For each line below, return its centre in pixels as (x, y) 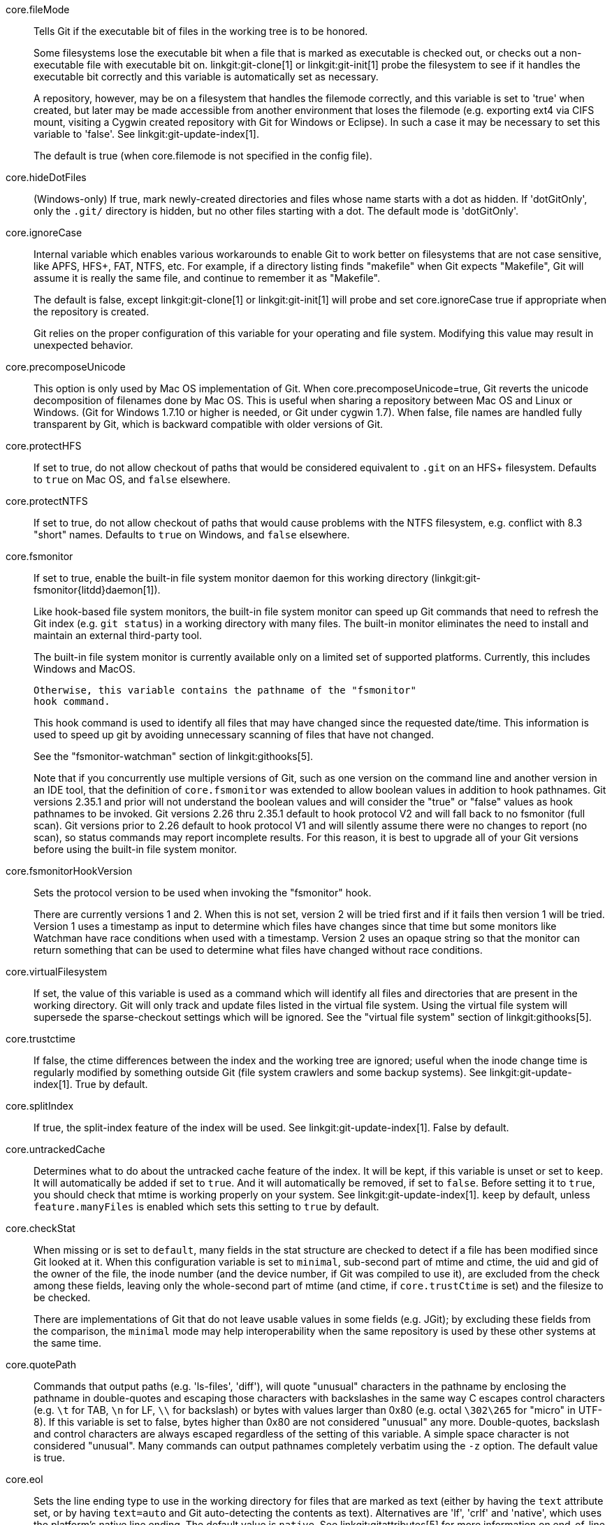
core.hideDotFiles (46, 177)
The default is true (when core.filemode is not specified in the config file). (203, 156)
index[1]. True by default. (91, 1084)
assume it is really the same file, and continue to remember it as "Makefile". (207, 278)
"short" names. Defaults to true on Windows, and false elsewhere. (192, 535)
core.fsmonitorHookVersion (69, 871)
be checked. (62, 1297)
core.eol (24, 1479)
